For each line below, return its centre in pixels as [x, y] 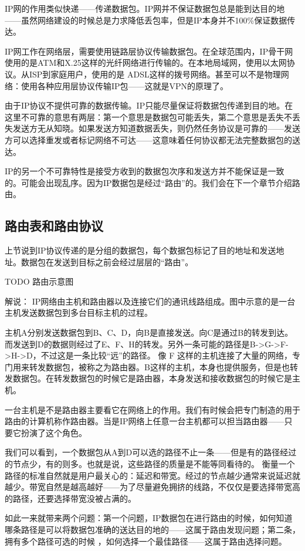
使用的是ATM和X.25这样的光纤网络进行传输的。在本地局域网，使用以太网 [146, 62]
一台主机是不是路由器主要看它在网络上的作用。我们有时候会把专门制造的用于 [152, 409]
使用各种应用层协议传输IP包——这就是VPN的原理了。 [125, 85]
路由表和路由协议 [54, 226]
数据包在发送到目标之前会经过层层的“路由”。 [107, 261]
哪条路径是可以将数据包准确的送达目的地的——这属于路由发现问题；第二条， [152, 529]
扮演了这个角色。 [54, 432]
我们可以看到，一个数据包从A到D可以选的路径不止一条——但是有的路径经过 [151, 452]
